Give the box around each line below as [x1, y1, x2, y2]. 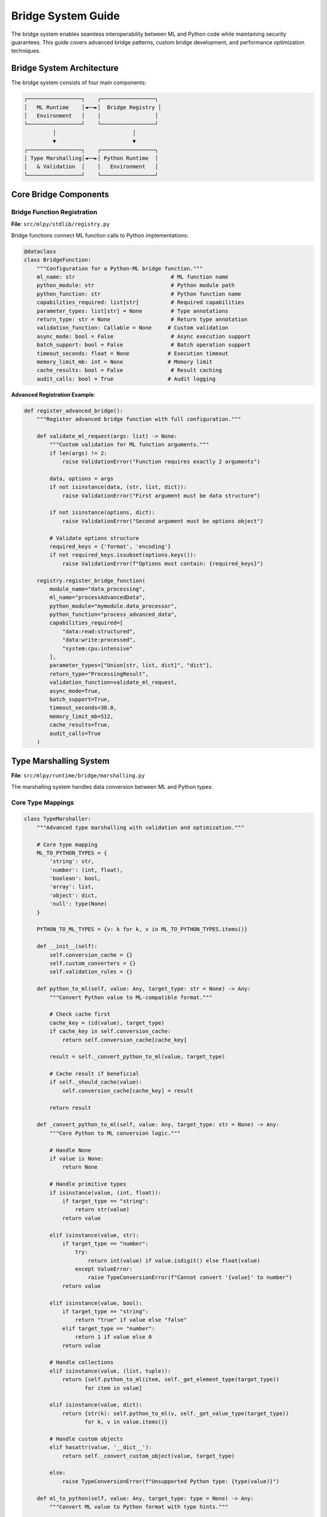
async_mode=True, [49, 688, 101, 694]
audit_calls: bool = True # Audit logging [36, 375, 216, 382]
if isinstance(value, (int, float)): [49, 1189, 162, 1196]
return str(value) [74, 1206, 130, 1213]
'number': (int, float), [49, 867, 124, 873]
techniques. [11, 47, 41, 55]
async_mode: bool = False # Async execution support [36, 333, 251, 340]
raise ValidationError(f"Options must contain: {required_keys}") [62, 560, 263, 567]
